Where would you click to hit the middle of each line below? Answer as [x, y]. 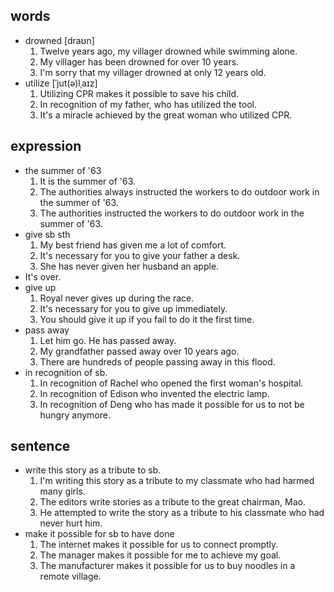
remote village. [70, 576]
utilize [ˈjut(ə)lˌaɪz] [61, 83]
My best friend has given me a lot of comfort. [133, 245]
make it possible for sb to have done [99, 534]
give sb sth [47, 234]
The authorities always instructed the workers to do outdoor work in [179, 191]
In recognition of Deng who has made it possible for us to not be [172, 404]
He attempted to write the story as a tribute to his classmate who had [182, 513]
